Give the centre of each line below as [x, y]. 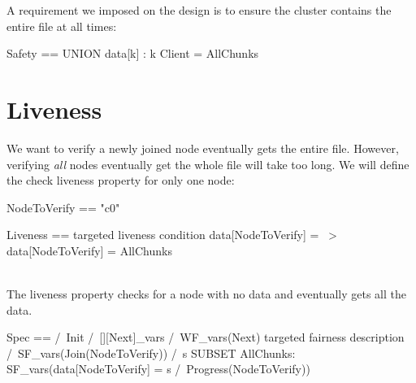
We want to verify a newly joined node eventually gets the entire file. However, [203, 148]
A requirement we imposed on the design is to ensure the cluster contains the [199, 10]
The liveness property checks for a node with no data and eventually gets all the [206, 294]
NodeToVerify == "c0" [63, 207]
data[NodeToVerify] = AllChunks [89, 250]
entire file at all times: [62, 26]
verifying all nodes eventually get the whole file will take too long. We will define [208, 164]
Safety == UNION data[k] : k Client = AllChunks [133, 53]
